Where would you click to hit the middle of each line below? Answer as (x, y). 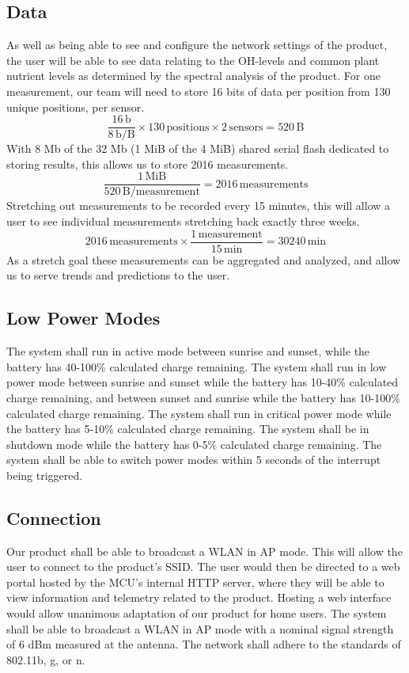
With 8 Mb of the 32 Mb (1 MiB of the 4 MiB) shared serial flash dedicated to (198, 148)
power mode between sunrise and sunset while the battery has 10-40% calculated (203, 382)
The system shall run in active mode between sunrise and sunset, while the (188, 351)
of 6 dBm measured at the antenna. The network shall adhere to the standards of (204, 644)
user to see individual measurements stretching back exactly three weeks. (183, 221)
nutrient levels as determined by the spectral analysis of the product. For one (193, 76)
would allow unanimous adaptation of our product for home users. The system (197, 613)
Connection (54, 517)
